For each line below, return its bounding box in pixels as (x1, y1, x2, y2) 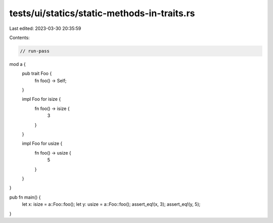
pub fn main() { (9, 194, 41, 200)
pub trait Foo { (22, 70, 52, 77)
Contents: (9, 34, 30, 41)
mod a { (9, 61, 26, 67)
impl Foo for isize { (22, 96, 61, 102)
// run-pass (20, 48, 50, 54)
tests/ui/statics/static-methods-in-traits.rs (9, 8, 195, 19)
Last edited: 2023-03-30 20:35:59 (9, 25, 81, 31)
